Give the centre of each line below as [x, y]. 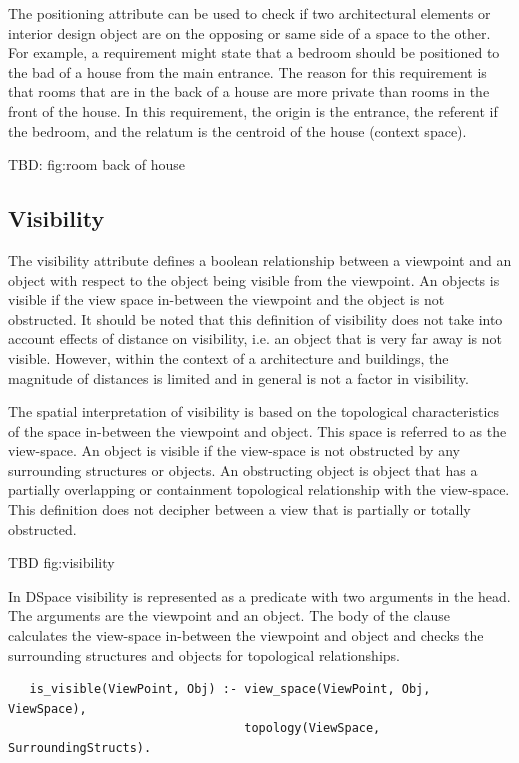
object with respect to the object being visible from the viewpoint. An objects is [254, 279]
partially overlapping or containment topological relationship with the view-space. [259, 489]
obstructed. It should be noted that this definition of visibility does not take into [255, 318]
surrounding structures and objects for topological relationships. [204, 654]
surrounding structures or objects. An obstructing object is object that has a [243, 469]
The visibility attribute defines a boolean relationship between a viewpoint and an [260, 259]
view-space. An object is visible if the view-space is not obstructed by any [234, 450]
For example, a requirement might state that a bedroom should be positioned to [254, 52]
